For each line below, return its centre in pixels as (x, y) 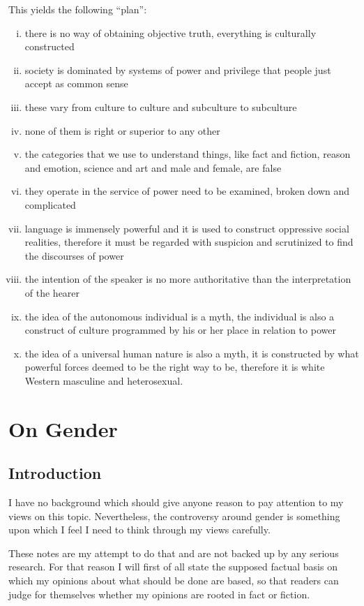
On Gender (63, 428)
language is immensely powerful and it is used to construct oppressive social (187, 228)
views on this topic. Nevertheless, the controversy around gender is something (174, 516)
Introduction (55, 473)
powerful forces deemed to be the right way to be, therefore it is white (175, 367)
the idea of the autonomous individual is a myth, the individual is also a (180, 316)
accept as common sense (76, 83)
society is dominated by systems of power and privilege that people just (178, 69)
